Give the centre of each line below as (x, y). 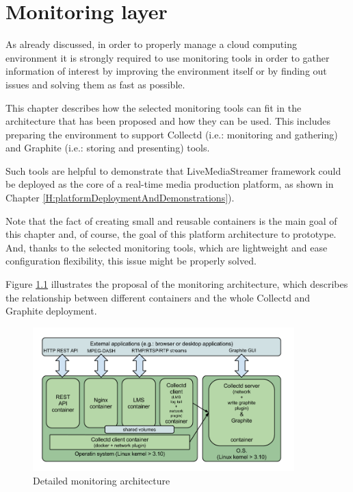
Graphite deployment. (51, 311)
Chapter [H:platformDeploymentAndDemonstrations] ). (120, 198)
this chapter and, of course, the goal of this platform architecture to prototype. (171, 234)
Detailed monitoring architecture (102, 480)
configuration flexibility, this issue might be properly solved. (131, 261)
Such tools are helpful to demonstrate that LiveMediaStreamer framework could (173, 170)
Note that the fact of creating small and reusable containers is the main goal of (171, 220)
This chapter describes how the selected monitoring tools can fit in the (154, 107)
